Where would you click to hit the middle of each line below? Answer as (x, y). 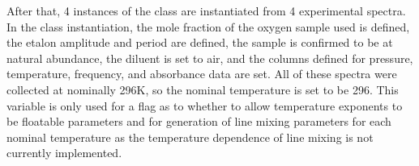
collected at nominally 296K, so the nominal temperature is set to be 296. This (203, 89)
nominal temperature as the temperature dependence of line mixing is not (190, 137)
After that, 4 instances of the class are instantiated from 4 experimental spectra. (206, 10)
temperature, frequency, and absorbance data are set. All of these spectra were (202, 74)
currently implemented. (64, 153)
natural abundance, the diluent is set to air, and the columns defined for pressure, (210, 58)
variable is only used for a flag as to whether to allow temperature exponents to (205, 105)
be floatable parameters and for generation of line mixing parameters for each (199, 121)
